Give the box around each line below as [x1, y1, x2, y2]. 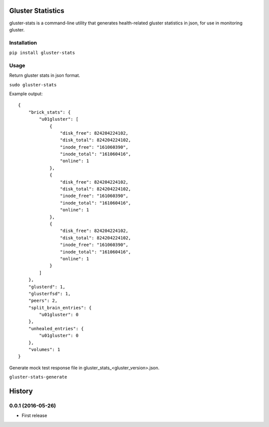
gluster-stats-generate [9, 374, 67, 380]
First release [21, 413, 47, 419]
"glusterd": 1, [28, 284, 66, 289]
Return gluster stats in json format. [9, 72, 81, 78]
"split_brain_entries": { [28, 305, 92, 310]
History [9, 387, 33, 396]
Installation [9, 39, 37, 46]
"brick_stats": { [28, 109, 71, 115]
